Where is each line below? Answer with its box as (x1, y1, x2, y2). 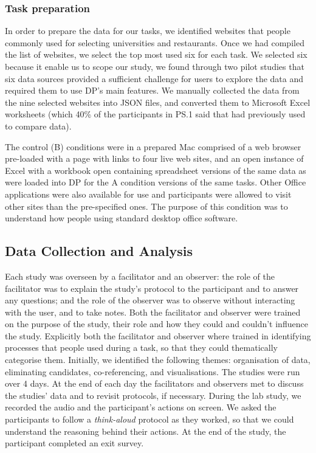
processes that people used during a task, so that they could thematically (5, 341, 278, 354)
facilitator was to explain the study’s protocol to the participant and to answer (5, 282, 299, 294)
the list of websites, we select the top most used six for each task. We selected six (5, 48, 307, 61)
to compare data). (5, 119, 72, 132)
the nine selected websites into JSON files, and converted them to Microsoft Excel (5, 95, 311, 108)
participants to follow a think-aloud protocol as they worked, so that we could (5, 413, 294, 426)
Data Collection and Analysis (5, 241, 193, 260)
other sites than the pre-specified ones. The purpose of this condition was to (5, 199, 288, 212)
